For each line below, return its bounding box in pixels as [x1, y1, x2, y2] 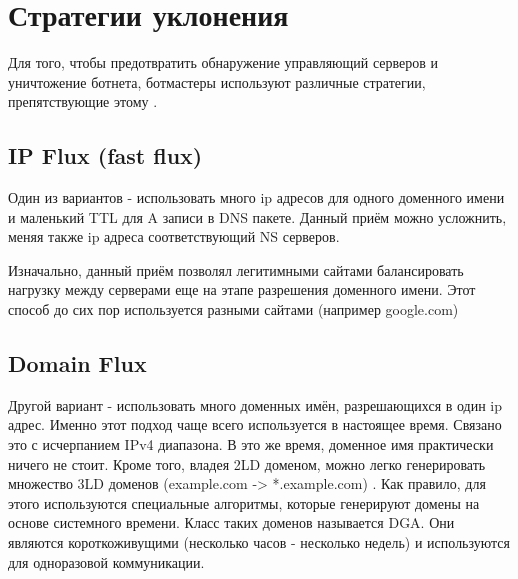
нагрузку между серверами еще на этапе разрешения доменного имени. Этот [8, 279, 476, 300]
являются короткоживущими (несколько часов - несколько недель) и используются [8, 532, 510, 553]
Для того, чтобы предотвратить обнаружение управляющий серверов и [8, 52, 439, 73]
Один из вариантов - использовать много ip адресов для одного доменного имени [8, 187, 505, 208]
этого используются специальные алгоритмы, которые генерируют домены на [8, 492, 480, 513]
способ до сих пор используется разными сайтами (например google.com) [8, 299, 459, 320]
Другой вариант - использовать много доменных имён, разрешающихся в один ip [8, 394, 503, 415]
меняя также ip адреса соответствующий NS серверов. [8, 226, 340, 247]
